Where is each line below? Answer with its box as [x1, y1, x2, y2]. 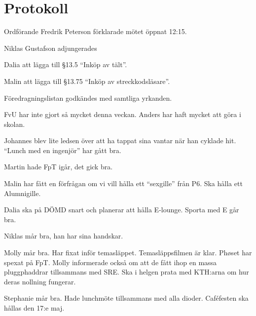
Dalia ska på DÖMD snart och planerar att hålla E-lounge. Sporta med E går [4, 204, 239, 215]
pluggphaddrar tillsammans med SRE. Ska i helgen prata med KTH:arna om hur [4, 267, 249, 277]
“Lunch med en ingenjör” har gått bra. [4, 145, 121, 155]
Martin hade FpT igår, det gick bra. [4, 161, 113, 172]
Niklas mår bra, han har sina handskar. [4, 231, 123, 241]
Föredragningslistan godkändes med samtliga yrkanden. [4, 92, 172, 103]
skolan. [4, 118, 25, 129]
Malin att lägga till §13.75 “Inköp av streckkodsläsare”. [4, 76, 170, 86]
